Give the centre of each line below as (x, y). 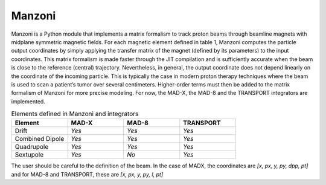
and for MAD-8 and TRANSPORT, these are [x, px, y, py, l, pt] (87, 174)
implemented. (28, 101)
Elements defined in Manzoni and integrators (75, 114)
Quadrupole (32, 147)
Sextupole (29, 155)
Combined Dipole (40, 139)
